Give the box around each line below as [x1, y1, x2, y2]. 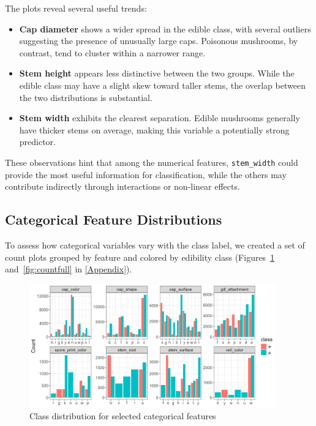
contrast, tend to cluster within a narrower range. [19, 46, 206, 59]
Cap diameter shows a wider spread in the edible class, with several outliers [19, 22, 311, 35]
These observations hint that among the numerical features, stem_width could [5, 155, 298, 168]
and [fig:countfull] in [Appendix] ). [5, 263, 132, 275]
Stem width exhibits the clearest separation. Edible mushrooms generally [19, 111, 300, 124]
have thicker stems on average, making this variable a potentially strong [19, 123, 290, 136]
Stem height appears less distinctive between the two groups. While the [19, 67, 295, 80]
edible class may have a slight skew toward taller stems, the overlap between [19, 78, 306, 91]
